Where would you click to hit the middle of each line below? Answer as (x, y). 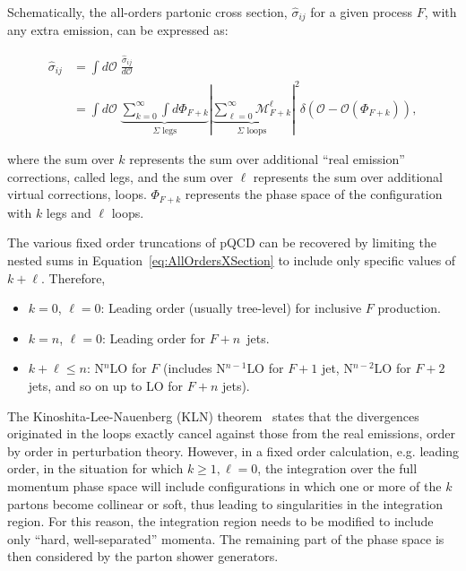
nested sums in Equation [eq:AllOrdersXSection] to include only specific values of (232, 260)
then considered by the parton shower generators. (143, 556)
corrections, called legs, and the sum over (120, 176)
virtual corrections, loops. (77, 194)
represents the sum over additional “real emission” (267, 159)
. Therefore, (73, 277)
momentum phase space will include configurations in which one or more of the (224, 485)
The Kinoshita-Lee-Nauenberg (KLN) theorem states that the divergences (213, 415)
